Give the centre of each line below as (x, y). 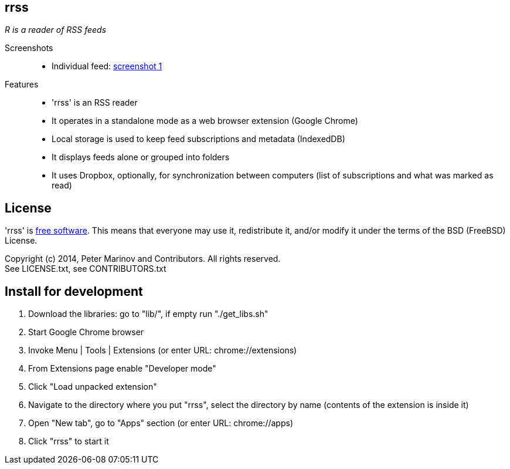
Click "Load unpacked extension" (93, 387)
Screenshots (29, 48)
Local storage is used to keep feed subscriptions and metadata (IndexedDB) (198, 139)
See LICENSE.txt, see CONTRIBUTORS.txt (86, 269)
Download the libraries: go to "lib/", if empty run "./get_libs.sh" (148, 314)
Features (22, 85)
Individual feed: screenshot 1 (107, 66)
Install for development (74, 291)
